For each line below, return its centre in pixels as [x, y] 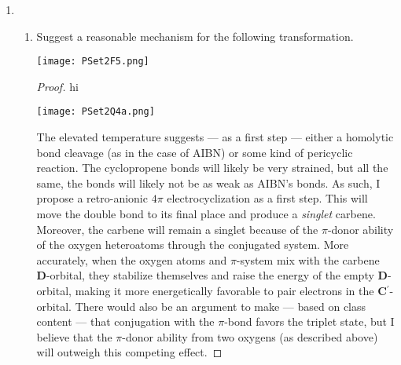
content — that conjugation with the [125, 321]
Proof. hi [57, 86]
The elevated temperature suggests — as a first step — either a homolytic [215, 137]
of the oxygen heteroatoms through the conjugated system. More [193, 245]
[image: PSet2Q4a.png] [96, 112]
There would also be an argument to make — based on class [221, 306]
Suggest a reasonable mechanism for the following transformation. [195, 36]
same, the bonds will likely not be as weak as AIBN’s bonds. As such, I [208, 182]
